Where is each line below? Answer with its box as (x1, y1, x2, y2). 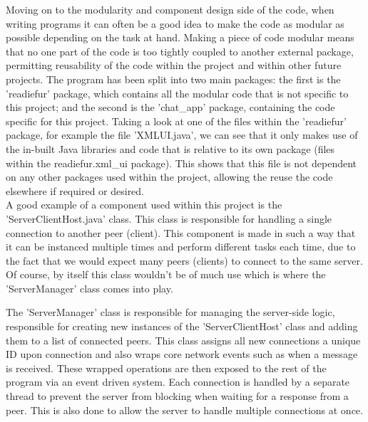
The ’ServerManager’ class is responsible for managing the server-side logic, (6, 305, 335, 320)
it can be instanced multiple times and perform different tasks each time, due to (6, 239, 356, 254)
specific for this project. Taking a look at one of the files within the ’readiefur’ (6, 113, 347, 128)
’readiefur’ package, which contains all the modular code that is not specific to (6, 85, 349, 100)
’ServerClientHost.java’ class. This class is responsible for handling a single (6, 211, 332, 226)
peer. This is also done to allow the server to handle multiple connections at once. (6, 402, 363, 417)
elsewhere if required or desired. (6, 183, 145, 198)
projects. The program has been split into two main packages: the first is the (6, 71, 341, 86)
